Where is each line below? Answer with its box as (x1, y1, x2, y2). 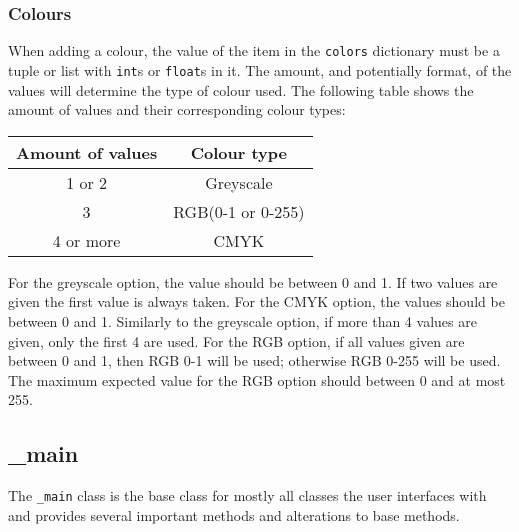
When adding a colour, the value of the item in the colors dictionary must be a (8, 40, 500, 61)
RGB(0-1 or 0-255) (173, 199, 305, 223)
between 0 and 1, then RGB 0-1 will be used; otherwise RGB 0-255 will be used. (8, 350, 501, 371)
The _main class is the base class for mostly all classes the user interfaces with (8, 485, 487, 506)
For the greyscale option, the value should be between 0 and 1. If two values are (8, 271, 498, 292)
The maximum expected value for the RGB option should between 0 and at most (8, 369, 506, 390)
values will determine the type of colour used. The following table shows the (8, 79, 474, 100)
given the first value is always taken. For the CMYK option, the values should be (8, 291, 505, 312)
